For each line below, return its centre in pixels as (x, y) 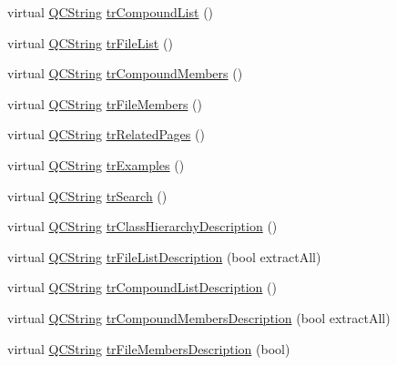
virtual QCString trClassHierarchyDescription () (143, 226)
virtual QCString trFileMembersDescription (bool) (149, 348)
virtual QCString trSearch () (87, 195)
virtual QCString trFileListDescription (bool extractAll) (164, 256)
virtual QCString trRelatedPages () (106, 134)
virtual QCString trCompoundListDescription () (142, 287)
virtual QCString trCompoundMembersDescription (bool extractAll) (199, 317)
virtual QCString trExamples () (96, 164)
